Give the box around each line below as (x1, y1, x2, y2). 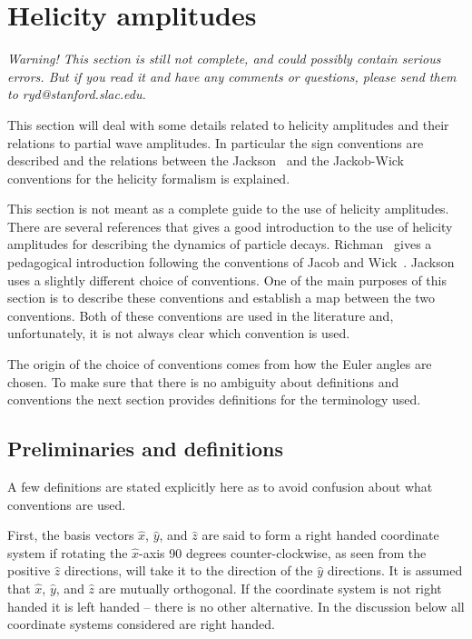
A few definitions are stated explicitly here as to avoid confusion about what (7, 477, 433, 496)
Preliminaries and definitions (7, 434, 283, 463)
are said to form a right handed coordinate (202, 525, 439, 544)
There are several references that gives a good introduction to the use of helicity (7, 216, 453, 235)
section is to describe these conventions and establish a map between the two (7, 288, 436, 307)
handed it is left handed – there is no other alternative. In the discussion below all (7, 596, 465, 615)
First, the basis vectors (7, 525, 134, 544)
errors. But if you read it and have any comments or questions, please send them (7, 66, 457, 85)
